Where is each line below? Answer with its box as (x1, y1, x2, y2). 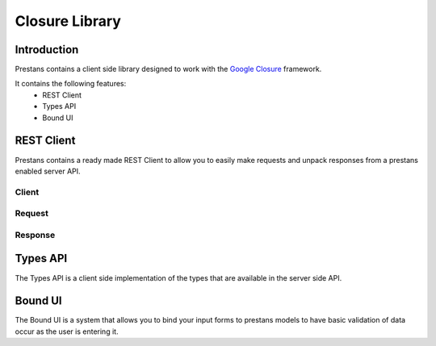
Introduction (15, 43, 79, 56)
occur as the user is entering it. (15, 327, 119, 336)
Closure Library (15, 12, 121, 30)
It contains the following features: (15, 79, 127, 89)
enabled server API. (15, 166, 81, 176)
